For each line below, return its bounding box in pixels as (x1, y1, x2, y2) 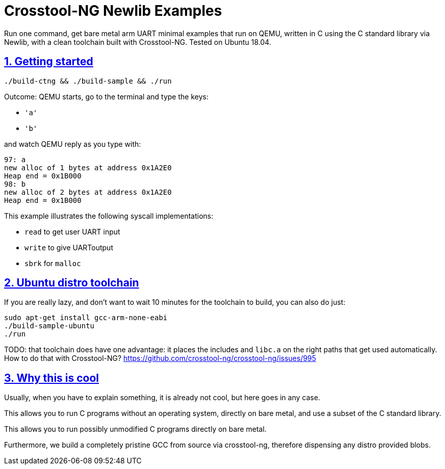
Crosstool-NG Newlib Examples (4, 2, 222, 19)
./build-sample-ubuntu (4, 322, 95, 330)
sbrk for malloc (24, 258, 81, 268)
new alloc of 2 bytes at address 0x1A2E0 (4, 188, 172, 196)
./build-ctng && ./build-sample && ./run (4, 76, 172, 85)
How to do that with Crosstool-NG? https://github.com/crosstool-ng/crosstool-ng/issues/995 (4, 354, 317, 363)
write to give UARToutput (24, 243, 113, 252)
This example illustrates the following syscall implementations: (4, 211, 214, 220)
